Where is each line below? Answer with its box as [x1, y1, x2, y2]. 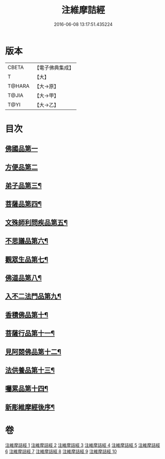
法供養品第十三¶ [5, 366, 55, 374]
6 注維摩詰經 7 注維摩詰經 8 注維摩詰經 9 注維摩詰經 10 [5, 448, 117, 454]
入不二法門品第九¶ [5, 292, 61, 301]
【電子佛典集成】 [34, 64, 74, 71]
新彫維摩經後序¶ [5, 403, 55, 411]
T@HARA [7, 83, 30, 90]
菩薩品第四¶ [5, 200, 42, 208]
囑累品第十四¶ [5, 384, 49, 393]
